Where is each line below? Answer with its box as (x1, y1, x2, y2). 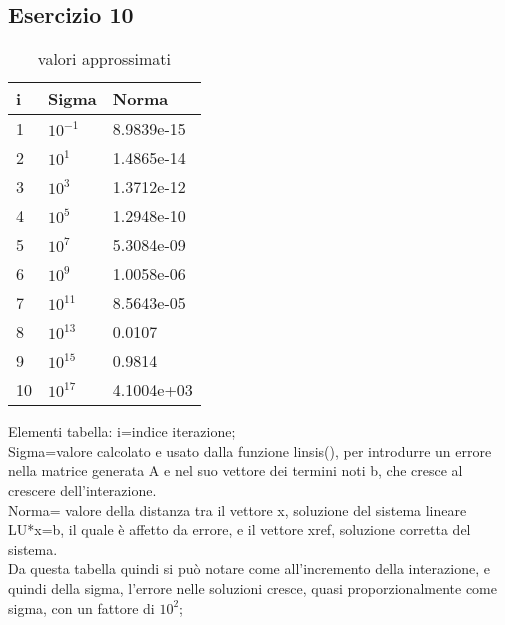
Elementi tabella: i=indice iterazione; (8, 421, 236, 442)
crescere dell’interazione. (8, 479, 157, 500)
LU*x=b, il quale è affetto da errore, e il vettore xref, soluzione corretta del (8, 519, 471, 540)
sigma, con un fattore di (8, 597, 155, 618)
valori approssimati (37, 47, 171, 71)
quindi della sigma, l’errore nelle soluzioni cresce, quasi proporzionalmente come (8, 577, 497, 598)
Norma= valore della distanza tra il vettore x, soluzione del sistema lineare (8, 499, 467, 520)
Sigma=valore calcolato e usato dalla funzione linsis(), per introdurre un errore (8, 440, 492, 461)
